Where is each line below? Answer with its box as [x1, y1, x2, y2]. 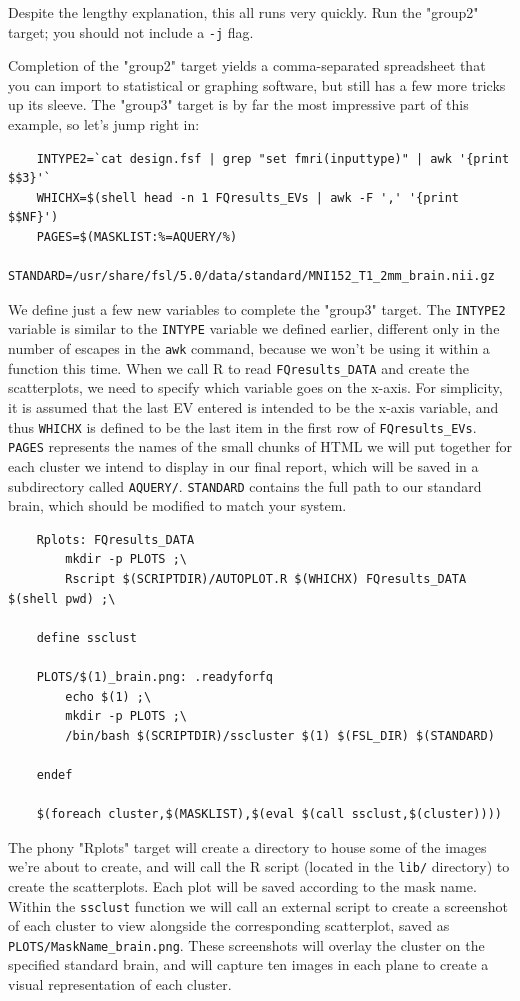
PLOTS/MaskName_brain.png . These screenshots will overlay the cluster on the [8, 934, 485, 955]
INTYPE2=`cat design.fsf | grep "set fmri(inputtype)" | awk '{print [36, 151, 510, 166]
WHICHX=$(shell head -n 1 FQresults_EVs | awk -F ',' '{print [36, 190, 460, 205]
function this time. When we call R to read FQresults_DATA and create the [8, 357, 470, 378]
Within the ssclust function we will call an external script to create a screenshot [8, 895, 509, 916]
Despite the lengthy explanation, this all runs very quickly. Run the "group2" [8, 2, 479, 22]
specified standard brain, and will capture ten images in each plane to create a [8, 954, 489, 975]
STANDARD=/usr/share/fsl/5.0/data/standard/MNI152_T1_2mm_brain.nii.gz [8, 269, 495, 284]
